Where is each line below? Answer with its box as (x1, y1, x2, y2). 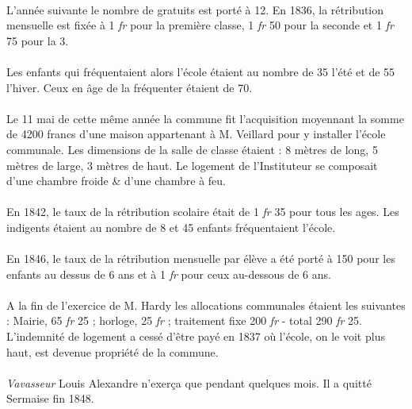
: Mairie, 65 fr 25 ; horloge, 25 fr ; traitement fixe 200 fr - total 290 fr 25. (6, 312, 362, 329)
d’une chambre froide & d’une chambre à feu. (6, 172, 227, 189)
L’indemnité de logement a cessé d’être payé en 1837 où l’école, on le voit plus (6, 328, 385, 345)
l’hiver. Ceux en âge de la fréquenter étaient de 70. (6, 79, 253, 95)
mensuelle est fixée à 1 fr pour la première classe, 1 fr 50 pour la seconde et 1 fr (6, 17, 394, 33)
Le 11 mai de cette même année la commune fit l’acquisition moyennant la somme (6, 110, 404, 126)
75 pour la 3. (6, 32, 69, 48)
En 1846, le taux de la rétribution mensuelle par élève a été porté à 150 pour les (6, 250, 395, 267)
